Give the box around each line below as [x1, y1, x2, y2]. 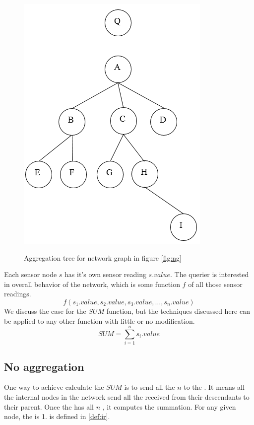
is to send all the [124, 382, 175, 392]
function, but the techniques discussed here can [106, 305, 250, 316]
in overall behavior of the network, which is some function [4, 279, 180, 289]
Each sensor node [4, 269, 57, 280]
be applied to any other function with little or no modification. [4, 315, 195, 326]
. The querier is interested [170, 269, 249, 280]
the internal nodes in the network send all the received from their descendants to [4, 392, 250, 402]
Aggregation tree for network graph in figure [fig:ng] [24, 252, 182, 263]
